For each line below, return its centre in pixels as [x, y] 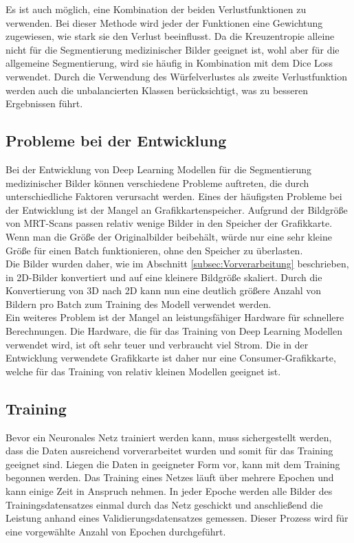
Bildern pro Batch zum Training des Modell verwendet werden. [139, 303]
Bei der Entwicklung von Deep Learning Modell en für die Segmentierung [159, 169]
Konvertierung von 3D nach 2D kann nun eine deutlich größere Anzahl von [164, 290]
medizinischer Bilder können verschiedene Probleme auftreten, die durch [157, 182]
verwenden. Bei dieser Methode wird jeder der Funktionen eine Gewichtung [164, 22]
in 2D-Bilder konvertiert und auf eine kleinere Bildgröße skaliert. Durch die [164, 277]
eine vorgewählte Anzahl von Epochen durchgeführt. [116, 531]
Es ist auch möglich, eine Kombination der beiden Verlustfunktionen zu [156, 9]
